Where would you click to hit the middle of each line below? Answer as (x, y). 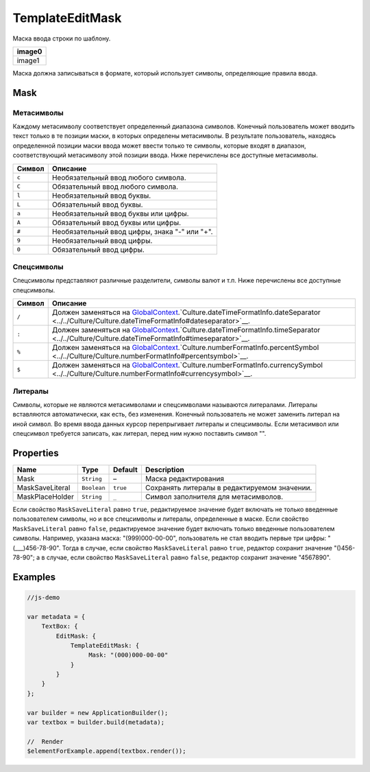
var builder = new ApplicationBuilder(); (98, 713)
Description (164, 470)
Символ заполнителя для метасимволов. (214, 497)
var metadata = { (56, 617)
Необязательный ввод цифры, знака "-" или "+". (132, 231)
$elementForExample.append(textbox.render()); (107, 751)
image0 (29, 51)
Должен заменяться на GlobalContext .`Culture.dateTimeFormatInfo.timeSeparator (186, 330)
